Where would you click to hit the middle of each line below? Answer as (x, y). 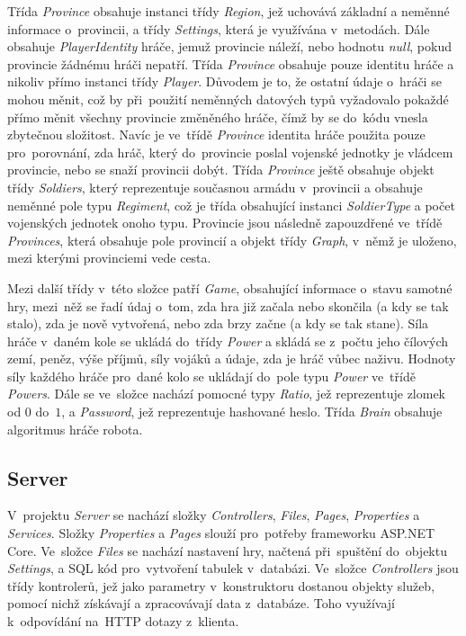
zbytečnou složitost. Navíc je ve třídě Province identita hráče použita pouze (216, 134)
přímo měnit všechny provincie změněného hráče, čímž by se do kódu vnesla (218, 116)
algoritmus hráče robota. (75, 429)
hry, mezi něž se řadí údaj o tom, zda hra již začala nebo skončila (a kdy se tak (228, 305)
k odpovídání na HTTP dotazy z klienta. (123, 621)
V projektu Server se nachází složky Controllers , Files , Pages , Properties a (214, 515)
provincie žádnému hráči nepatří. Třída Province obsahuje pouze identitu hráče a (231, 63)
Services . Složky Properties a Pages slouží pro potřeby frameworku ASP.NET (221, 533)
